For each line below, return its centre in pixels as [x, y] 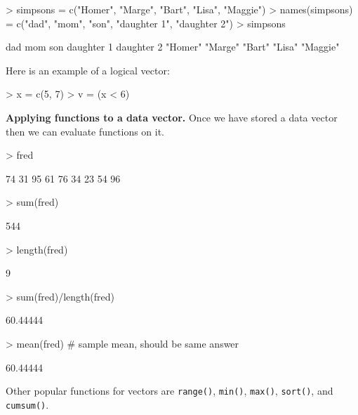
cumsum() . [27, 404]
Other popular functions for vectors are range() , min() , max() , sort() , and [170, 391]
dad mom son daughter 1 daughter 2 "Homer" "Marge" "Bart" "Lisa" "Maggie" [173, 47]
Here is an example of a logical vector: [88, 70]
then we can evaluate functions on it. [85, 131]
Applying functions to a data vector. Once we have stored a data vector [172, 117]
